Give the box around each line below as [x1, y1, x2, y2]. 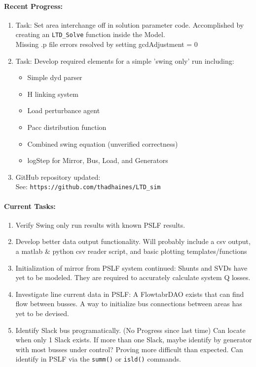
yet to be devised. [15, 308, 69, 318]
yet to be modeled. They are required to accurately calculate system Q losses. [15, 272, 251, 283]
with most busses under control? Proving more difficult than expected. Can [15, 344, 243, 354]
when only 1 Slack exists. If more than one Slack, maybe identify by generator [15, 334, 252, 345]
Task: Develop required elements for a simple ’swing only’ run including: [15, 55, 234, 66]
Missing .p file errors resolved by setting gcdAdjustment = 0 [15, 39, 198, 49]
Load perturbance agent [27, 105, 100, 116]
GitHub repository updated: [15, 171, 101, 182]
